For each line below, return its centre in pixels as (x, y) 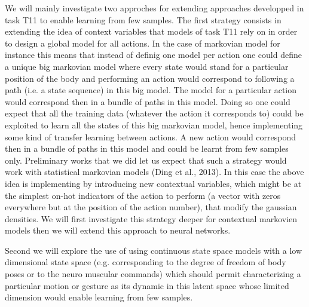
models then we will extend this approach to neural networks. (118, 230)
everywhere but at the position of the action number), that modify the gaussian (151, 207)
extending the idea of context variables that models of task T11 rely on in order (151, 31)
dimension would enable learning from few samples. (99, 297)
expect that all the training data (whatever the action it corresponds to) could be (154, 113)
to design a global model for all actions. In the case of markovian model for (143, 43)
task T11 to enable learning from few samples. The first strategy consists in (143, 19)
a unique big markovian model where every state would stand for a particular (147, 66)
